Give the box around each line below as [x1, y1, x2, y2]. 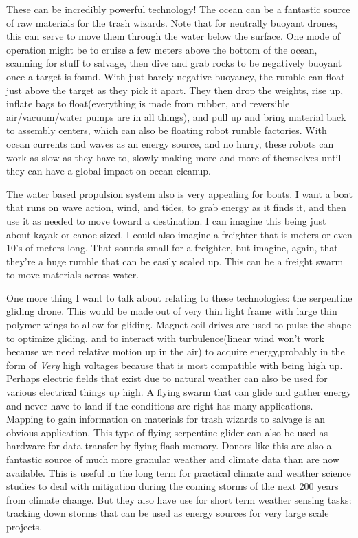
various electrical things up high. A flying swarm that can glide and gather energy [6, 385, 352, 399]
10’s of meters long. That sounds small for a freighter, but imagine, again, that [6, 240, 338, 255]
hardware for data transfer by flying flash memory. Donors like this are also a [6, 438, 332, 453]
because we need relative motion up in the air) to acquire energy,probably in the [6, 344, 345, 359]
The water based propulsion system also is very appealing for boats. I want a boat [6, 186, 353, 201]
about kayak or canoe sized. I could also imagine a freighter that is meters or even [6, 227, 353, 241]
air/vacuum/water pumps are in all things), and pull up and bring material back [6, 109, 346, 124]
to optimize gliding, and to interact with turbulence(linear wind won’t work [6, 330, 324, 345]
